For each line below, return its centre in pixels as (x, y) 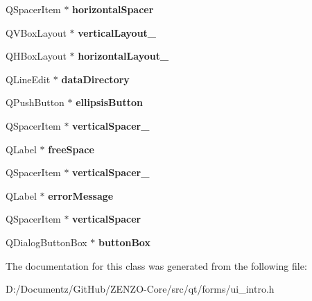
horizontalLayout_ (123, 56)
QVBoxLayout (36, 32)
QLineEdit (28, 79)
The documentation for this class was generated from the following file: (156, 265)
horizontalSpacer (113, 9)
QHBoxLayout (36, 56)
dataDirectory (95, 79)
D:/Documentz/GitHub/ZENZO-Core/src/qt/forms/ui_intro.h (140, 289)
